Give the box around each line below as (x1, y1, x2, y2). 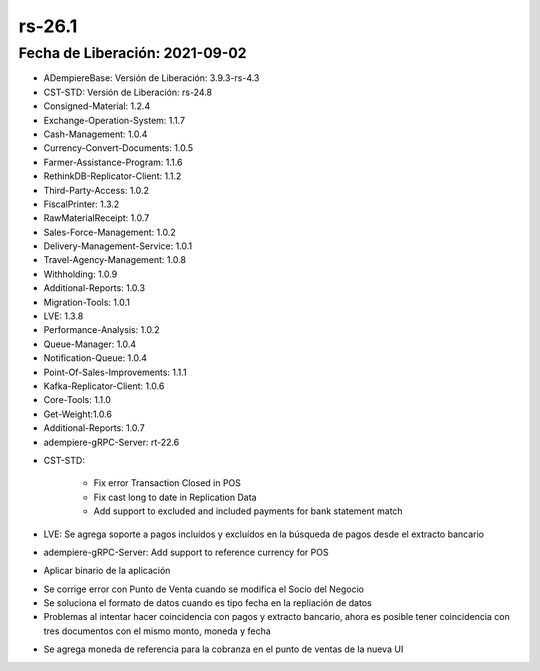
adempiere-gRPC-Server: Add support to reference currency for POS (43, 546, 329, 558)
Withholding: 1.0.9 (43, 268, 118, 280)
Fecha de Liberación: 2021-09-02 (18, 44, 247, 62)
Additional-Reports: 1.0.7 (43, 422, 145, 434)
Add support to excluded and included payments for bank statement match (93, 505, 404, 517)
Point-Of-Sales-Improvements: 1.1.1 (43, 366, 187, 378)
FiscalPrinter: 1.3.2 (43, 198, 120, 210)
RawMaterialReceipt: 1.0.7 (43, 212, 150, 224)
